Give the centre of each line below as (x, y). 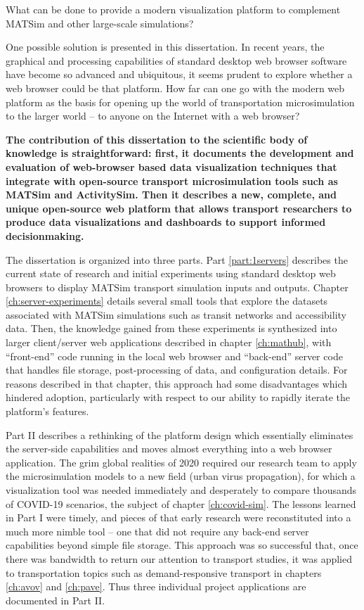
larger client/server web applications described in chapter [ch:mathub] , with (169, 342)
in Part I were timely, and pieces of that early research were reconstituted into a (178, 517)
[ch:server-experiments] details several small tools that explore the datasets (167, 301)
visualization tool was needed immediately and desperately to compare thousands (181, 490)
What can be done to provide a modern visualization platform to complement (173, 9)
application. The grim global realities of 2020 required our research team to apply (181, 462)
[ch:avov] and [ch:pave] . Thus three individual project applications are (156, 586)
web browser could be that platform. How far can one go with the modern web (175, 88)
